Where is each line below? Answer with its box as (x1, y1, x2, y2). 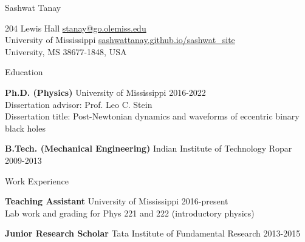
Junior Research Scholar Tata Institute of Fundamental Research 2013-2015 (5, 227, 301, 240)
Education (5, 66, 43, 78)
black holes (5, 121, 46, 134)
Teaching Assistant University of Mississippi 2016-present (5, 195, 228, 207)
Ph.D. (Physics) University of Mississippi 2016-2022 (5, 86, 206, 98)
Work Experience (5, 174, 69, 187)
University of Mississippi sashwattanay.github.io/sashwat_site (5, 33, 235, 46)
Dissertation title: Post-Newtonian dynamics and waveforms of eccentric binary (5, 110, 300, 123)
